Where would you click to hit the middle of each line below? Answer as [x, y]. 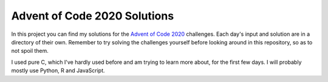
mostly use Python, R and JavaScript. [58, 70]
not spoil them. [30, 51]
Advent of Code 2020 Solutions [93, 16]
